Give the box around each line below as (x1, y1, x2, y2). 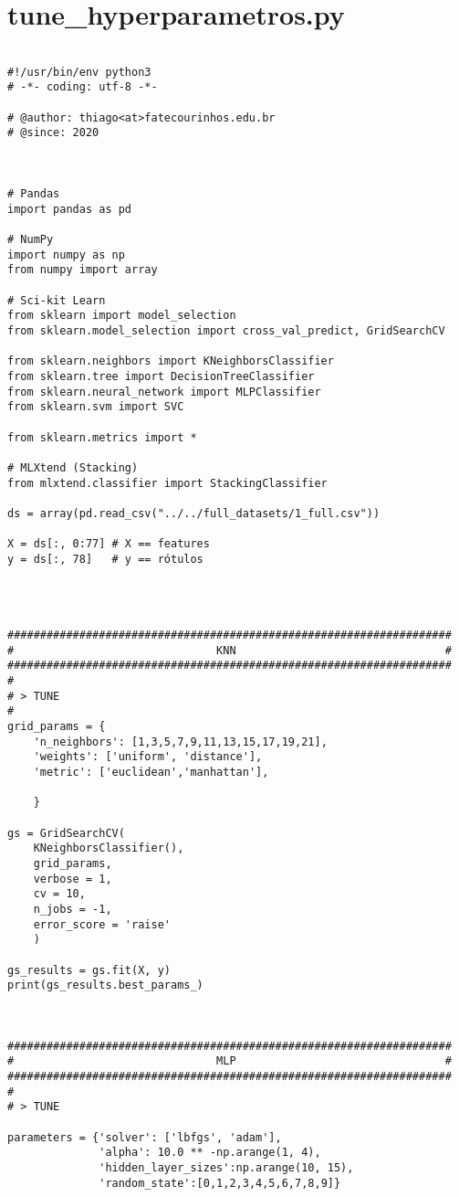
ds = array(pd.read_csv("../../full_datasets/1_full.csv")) (7, 506, 381, 520)
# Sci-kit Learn (7, 293, 106, 307)
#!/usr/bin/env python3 (7, 65, 151, 79)
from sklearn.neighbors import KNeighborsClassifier (7, 355, 334, 368)
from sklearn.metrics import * (7, 430, 197, 444)
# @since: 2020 (7, 126, 99, 140)
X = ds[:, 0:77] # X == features (7, 537, 210, 551)
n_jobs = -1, (33, 902, 112, 916)
